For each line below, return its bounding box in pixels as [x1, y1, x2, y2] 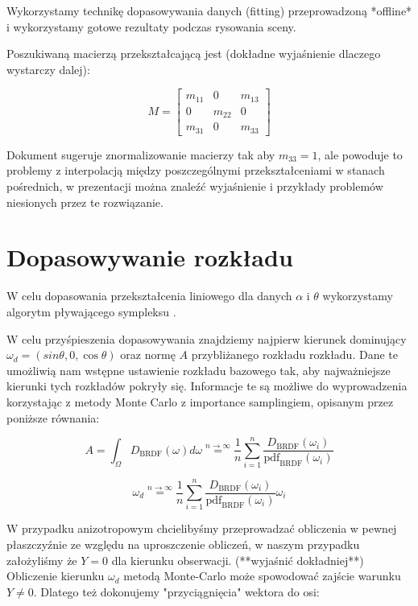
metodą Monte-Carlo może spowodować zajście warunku [123, 567, 401, 584]
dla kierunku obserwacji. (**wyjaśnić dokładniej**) [111, 551, 364, 568]
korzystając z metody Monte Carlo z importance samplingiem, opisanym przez [6, 393, 394, 410]
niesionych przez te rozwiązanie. [6, 193, 163, 210]
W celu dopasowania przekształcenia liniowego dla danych [6, 287, 292, 304]
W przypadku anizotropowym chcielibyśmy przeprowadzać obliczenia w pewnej [6, 520, 397, 537]
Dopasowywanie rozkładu [6, 241, 293, 274]
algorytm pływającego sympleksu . [6, 303, 176, 319]
